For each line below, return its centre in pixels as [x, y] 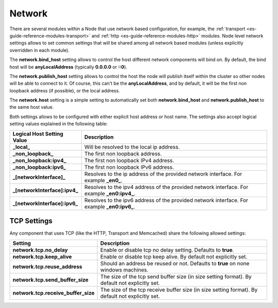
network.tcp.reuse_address [47, 266]
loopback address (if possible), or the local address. [65, 90]
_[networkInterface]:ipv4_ [45, 190]
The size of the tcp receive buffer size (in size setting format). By [179, 290]
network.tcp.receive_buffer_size [54, 293]
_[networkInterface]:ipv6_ [45, 203]
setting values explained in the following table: [59, 124]
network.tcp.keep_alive [42, 257]
